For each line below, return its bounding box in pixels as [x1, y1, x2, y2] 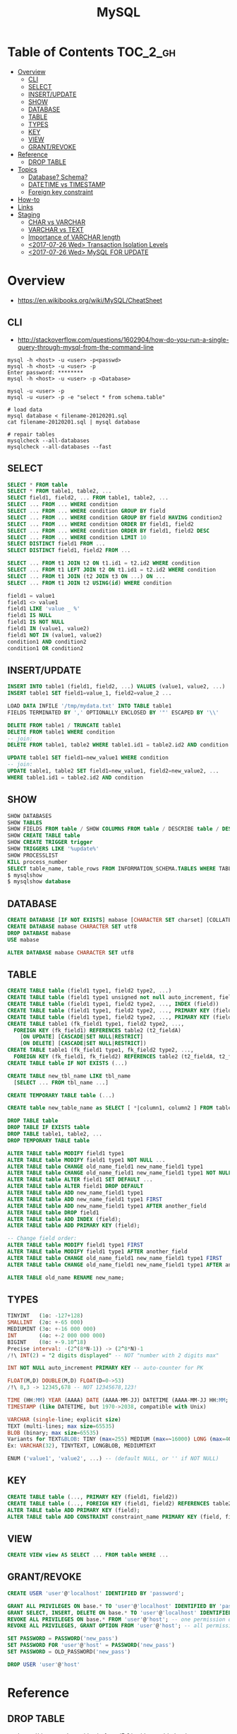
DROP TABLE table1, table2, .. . [7, 1131, 102, 1138]
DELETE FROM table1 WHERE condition [7, 728, 115, 736]
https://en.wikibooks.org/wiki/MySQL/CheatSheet [17, 296, 162, 304]
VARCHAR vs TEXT [28, 225, 84, 233]
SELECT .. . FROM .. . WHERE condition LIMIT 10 [7, 533, 147, 541]
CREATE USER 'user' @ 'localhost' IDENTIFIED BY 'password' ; [7, 1590, 185, 1597]
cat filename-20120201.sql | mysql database [7, 418, 140, 425]
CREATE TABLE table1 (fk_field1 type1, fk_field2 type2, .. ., [7, 1046, 194, 1054]
